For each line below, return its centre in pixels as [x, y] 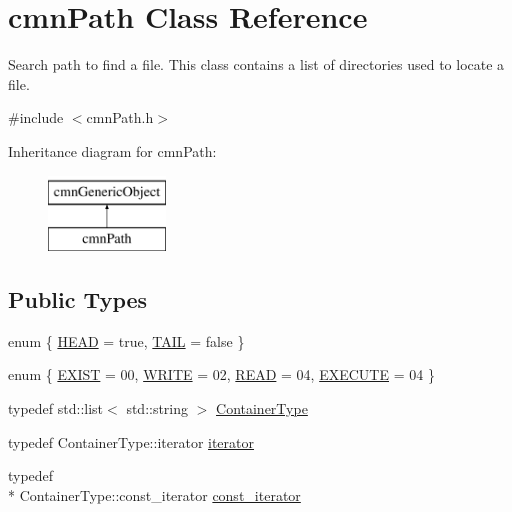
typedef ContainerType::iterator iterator [131, 441]
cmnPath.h [120, 117]
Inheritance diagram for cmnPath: [112, 150]
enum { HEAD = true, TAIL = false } [126, 340]
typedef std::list [56, 408]
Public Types [78, 299]
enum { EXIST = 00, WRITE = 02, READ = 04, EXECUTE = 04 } [221, 374]
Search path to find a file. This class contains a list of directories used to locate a [256, 64]
